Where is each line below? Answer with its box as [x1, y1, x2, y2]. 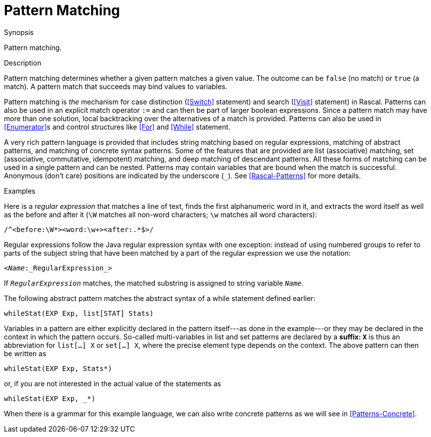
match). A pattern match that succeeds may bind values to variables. [4, 82, 227, 91]
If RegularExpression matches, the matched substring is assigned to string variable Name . [4, 278, 304, 287]
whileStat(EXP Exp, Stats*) [4, 364, 112, 372]
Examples [4, 186, 36, 195]
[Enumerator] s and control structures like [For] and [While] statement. [4, 122, 231, 131]
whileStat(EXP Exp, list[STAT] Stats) [4, 309, 154, 317]
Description [4, 58, 41, 67]
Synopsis [4, 28, 34, 36]
